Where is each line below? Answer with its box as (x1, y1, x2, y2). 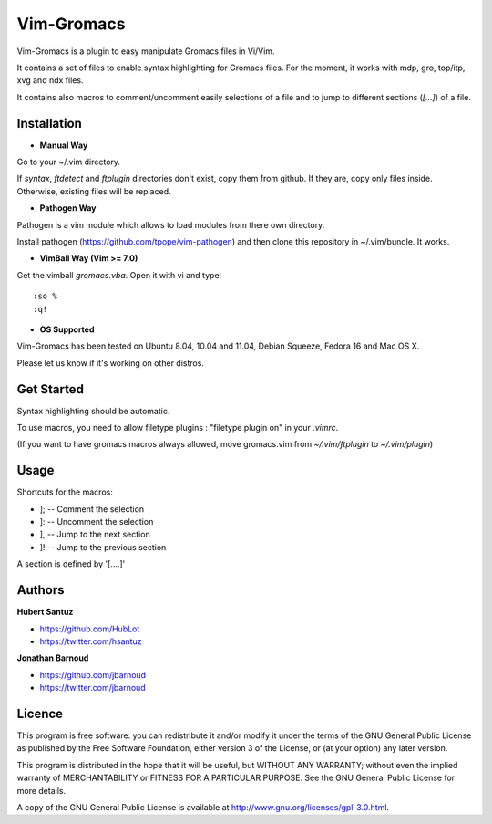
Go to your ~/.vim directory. (16, 156, 121, 168)
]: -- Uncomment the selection (39, 516, 154, 527)
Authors (16, 582, 65, 598)
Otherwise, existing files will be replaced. (16, 185, 171, 196)
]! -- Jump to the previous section (39, 541, 167, 552)
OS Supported (39, 324, 95, 335)
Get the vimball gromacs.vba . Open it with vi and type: (16, 269, 222, 280)
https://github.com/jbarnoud (39, 669, 146, 680)
